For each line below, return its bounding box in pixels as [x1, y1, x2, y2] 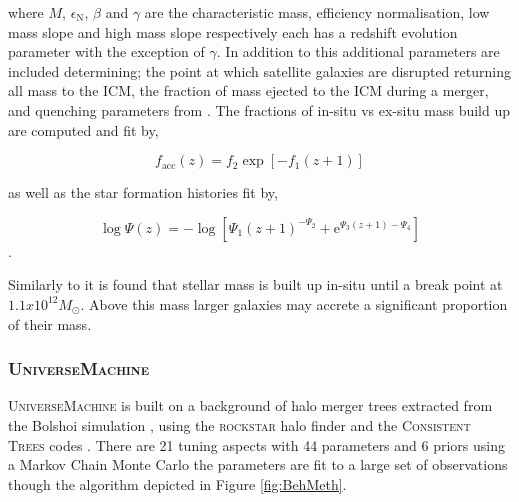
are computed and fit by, [8, 119, 159, 140]
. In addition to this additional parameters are [216, 41, 500, 62]
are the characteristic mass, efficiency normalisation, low [144, 2, 490, 22]
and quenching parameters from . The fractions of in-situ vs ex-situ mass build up [8, 99, 510, 120]
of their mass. [8, 313, 92, 334]
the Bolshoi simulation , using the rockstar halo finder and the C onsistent [8, 414, 471, 435]
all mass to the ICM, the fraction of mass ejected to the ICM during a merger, [8, 80, 489, 101]
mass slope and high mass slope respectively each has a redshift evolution [8, 21, 458, 42]
